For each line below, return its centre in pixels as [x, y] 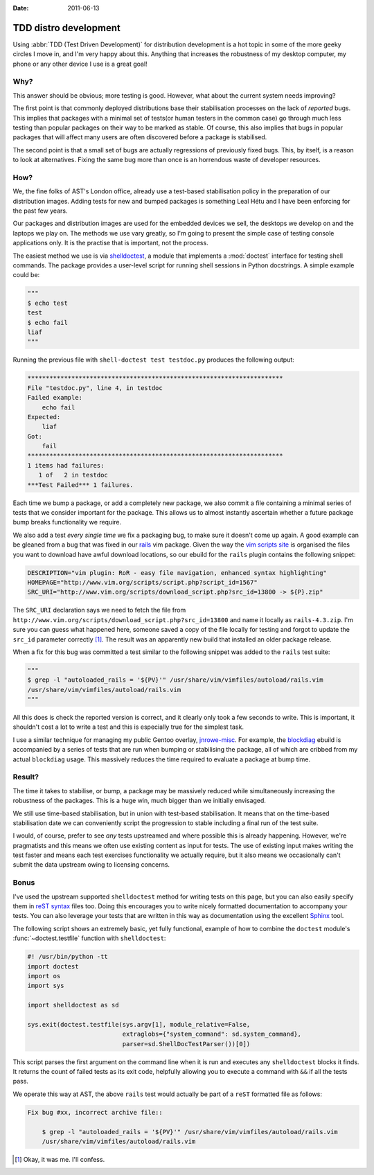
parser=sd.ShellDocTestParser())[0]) [186, 1044]
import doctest [53, 966]
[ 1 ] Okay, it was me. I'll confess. [60, 1159]
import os [44, 976]
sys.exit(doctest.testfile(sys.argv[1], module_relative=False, [139, 1024]
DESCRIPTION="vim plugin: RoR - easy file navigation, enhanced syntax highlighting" [177, 573]
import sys [46, 986]
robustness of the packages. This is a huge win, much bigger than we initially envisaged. [140, 801]
